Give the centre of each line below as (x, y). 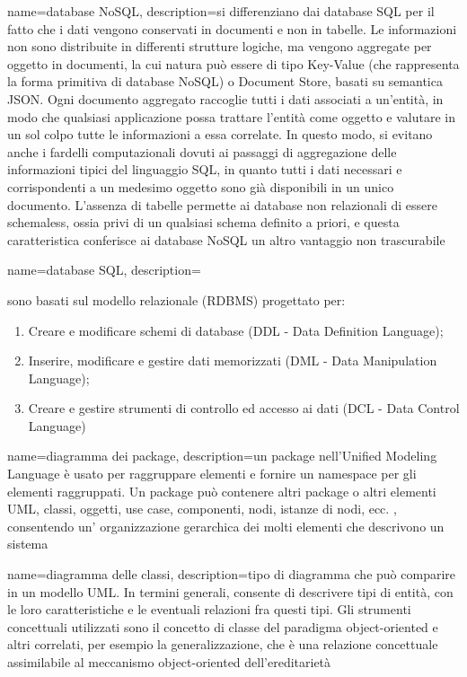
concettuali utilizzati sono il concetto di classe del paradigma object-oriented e (223, 626)
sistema (28, 544)
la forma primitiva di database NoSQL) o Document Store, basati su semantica (225, 81)
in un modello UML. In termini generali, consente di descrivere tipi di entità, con (230, 591)
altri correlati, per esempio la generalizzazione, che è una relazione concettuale (223, 644)
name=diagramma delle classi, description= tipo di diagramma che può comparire (232, 574)
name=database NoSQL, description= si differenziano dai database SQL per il (221, 11)
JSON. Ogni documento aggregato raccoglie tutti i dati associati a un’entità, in (225, 98)
